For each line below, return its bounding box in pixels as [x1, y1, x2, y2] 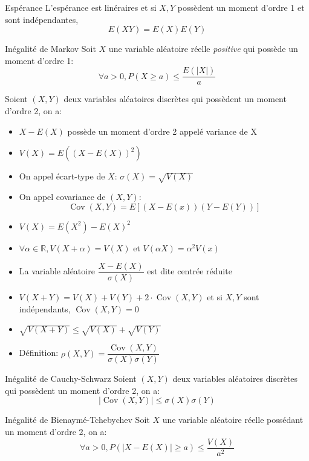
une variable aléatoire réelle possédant [162, 413, 304, 426]
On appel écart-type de [19, 170, 105, 182]
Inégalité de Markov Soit [5, 42, 96, 55]
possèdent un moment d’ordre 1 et [177, 1, 305, 13]
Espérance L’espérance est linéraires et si [5, 1, 157, 13]
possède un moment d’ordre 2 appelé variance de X [67, 124, 257, 137]
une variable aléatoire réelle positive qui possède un [108, 42, 298, 55]
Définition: [19, 346, 59, 359]
